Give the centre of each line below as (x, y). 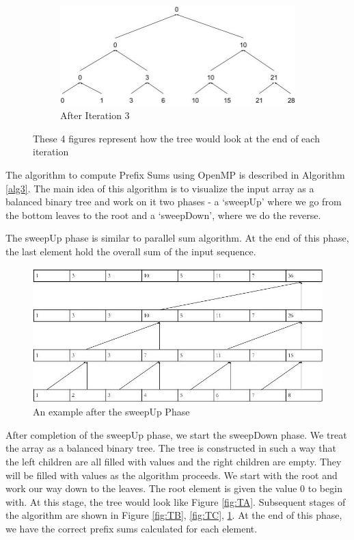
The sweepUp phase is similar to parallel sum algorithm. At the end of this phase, (177, 238)
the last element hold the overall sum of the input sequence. (131, 251)
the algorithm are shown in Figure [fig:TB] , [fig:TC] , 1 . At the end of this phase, (174, 515)
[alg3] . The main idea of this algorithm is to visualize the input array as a (160, 188)
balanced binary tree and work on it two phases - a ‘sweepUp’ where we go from (174, 202)
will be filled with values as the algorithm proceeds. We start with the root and (172, 475)
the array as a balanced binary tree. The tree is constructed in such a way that (171, 448)
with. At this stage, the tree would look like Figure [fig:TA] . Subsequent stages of (176, 501)
